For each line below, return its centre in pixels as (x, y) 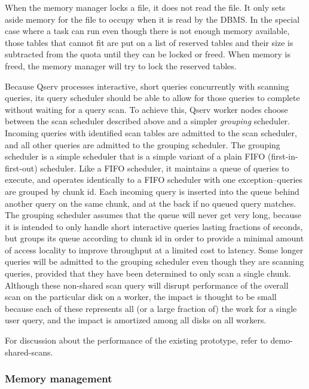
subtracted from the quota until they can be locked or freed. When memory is (148, 54)
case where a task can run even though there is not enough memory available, (147, 31)
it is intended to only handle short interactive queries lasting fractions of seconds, (154, 226)
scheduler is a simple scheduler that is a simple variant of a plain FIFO (135, 156)
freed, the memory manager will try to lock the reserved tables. (121, 65)
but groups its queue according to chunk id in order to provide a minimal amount (154, 238)
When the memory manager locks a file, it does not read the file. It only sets (145, 7)
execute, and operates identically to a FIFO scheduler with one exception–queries (154, 180)
